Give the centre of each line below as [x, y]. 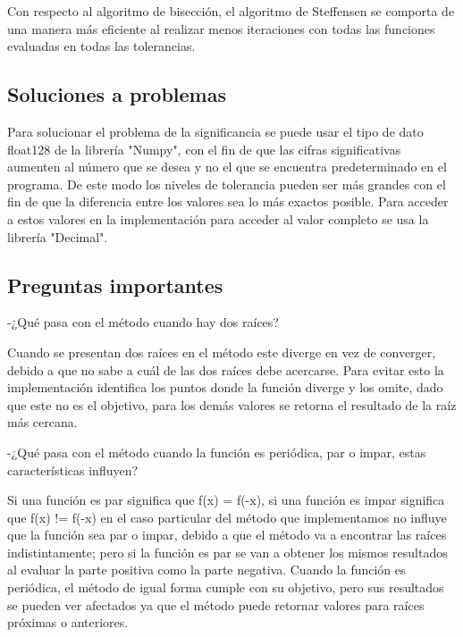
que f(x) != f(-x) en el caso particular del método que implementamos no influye [227, 517]
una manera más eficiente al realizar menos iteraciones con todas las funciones [221, 28]
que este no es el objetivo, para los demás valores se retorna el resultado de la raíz [232, 404]
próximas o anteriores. [68, 622]
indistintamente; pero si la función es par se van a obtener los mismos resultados [227, 552]
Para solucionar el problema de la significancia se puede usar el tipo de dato [215, 131]
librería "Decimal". [58, 236]
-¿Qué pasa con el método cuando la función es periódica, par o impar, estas [217, 452]
